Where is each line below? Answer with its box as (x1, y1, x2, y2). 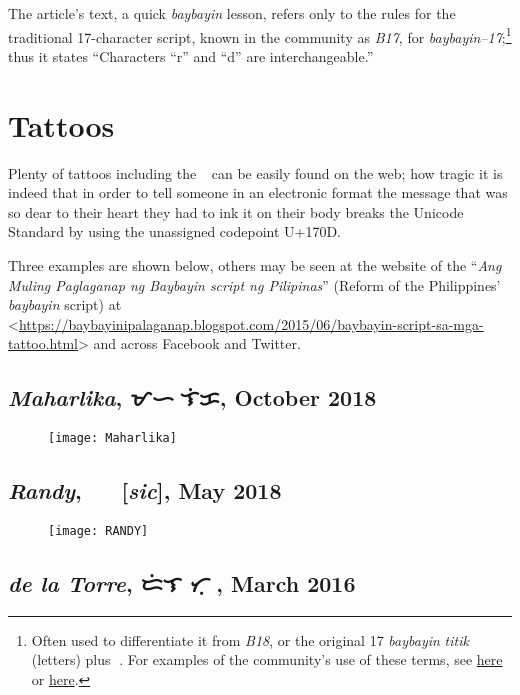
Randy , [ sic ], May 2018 (8, 475, 282, 506)
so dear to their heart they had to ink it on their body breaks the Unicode (8, 201, 464, 222)
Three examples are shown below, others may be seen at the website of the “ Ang (8, 254, 502, 275)
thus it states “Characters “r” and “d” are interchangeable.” (8, 45, 374, 66)
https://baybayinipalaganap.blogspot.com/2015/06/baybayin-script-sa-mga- (18, 313, 484, 334)
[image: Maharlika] (48, 431, 177, 446)
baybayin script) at (8, 294, 122, 315)
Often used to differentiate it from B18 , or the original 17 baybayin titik (31, 629, 469, 650)
